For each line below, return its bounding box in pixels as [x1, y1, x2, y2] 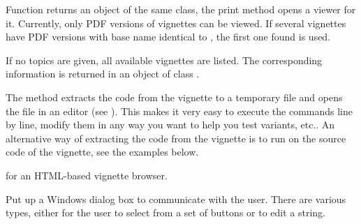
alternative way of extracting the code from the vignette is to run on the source [6, 130, 346, 145]
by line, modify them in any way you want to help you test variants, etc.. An [6, 117, 335, 132]
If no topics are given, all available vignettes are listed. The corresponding [6, 52, 323, 67]
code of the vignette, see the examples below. [6, 144, 199, 159]
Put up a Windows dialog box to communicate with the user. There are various [6, 191, 346, 206]
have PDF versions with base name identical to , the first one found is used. [6, 29, 331, 44]
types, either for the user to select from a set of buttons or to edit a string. [6, 205, 325, 220]
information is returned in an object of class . [6, 66, 200, 81]
